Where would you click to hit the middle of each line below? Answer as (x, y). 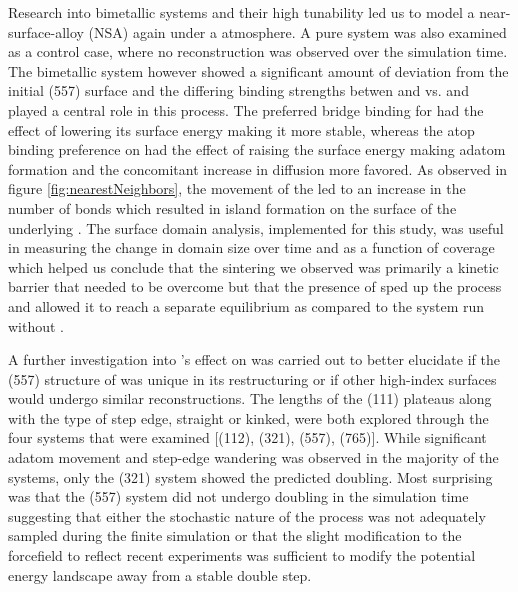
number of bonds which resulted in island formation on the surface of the (232, 207)
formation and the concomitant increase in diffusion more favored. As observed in (258, 168)
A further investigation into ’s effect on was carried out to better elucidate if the (254, 359)
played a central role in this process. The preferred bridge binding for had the (246, 109)
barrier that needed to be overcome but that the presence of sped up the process (255, 286)
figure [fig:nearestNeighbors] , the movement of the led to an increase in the (237, 188)
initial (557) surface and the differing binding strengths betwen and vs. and (238, 90)
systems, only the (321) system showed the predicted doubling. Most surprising (250, 476)
